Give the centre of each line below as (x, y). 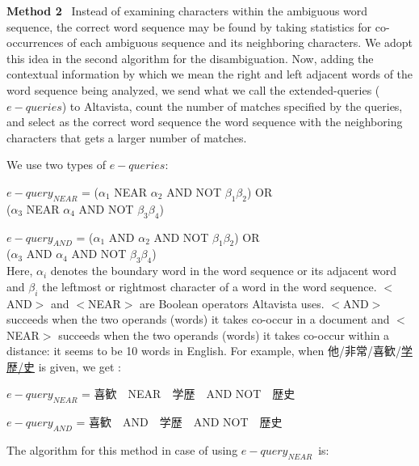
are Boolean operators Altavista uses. (232, 303)
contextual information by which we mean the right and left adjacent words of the (210, 74)
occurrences (35, 42)
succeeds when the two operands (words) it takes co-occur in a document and (198, 319)
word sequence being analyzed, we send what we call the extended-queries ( (193, 89)
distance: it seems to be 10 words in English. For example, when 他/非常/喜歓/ (204, 351)
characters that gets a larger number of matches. (127, 137)
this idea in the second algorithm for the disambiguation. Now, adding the (190, 58)
